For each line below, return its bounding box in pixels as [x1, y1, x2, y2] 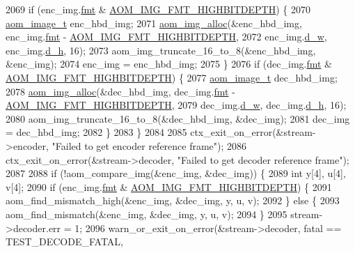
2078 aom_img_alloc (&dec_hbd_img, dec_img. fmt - [6, 84, 235, 98]
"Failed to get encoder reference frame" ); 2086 [52, 138, 247, 153]
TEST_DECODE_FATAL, [6, 234, 124, 249]
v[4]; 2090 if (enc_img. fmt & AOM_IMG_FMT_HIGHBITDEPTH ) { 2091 [6, 179, 332, 194]
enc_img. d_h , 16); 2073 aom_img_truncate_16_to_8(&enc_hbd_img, [6, 43, 316, 57]
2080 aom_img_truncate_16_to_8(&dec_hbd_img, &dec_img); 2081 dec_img [6, 111, 350, 125]
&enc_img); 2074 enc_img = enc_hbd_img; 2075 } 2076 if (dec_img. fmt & [6, 56, 333, 71]
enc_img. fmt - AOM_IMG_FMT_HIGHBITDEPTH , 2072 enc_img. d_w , [6, 29, 327, 44]
